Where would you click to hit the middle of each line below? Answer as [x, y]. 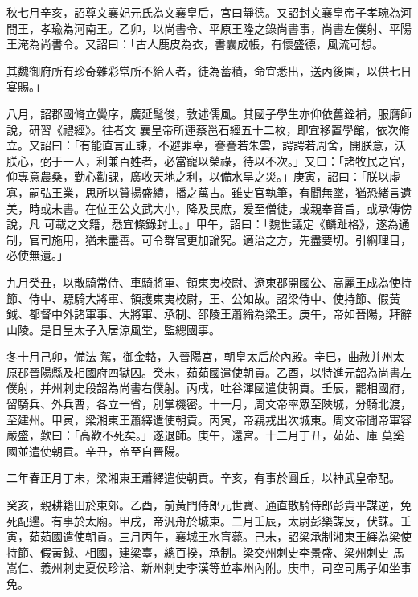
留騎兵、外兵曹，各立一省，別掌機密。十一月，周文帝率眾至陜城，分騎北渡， [209, 404]
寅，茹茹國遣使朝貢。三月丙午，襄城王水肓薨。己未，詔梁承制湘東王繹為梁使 [209, 536]
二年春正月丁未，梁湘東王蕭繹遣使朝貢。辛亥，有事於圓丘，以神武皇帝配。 [203, 478]
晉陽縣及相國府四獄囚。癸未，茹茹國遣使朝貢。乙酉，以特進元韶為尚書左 [220, 372]
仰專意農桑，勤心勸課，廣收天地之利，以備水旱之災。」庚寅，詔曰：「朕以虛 [203, 176]
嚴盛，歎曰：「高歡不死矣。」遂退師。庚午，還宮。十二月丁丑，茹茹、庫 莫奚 [205, 435]
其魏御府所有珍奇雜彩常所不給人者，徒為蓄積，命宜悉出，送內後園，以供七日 [209, 70]
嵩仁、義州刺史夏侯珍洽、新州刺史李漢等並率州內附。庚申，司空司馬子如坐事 [209, 568]
